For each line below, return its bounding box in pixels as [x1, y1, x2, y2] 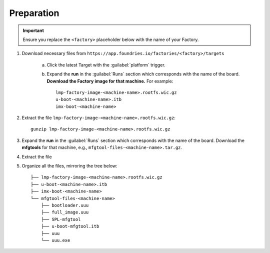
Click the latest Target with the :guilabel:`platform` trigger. [46, 61, 165, 67]
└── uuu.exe [40, 237, 70, 243]
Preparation [9, 7, 59, 18]
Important [22, 27, 44, 33]
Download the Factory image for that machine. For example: [46, 78, 173, 84]
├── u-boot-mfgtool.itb [40, 223, 99, 229]
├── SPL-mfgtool [40, 216, 81, 222]
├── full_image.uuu [40, 209, 89, 215]
